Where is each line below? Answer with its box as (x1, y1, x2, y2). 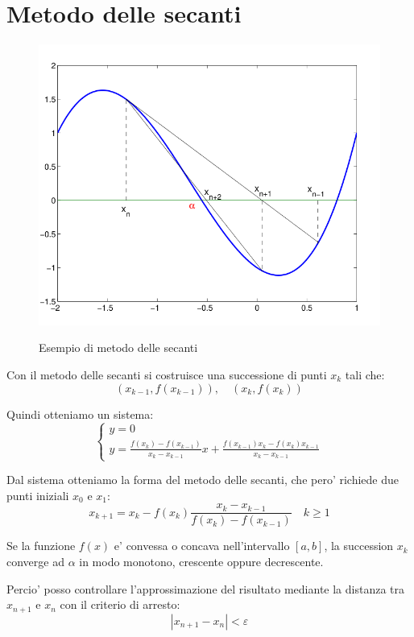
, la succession (324, 537, 394, 554)
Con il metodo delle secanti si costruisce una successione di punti (6, 366, 327, 383)
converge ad (6, 553, 64, 570)
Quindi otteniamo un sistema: (6, 405, 154, 422)
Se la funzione (6, 537, 76, 554)
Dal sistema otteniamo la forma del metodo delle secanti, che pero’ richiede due (6, 471, 399, 488)
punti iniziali (6, 486, 69, 503)
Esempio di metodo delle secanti (39, 339, 198, 356)
